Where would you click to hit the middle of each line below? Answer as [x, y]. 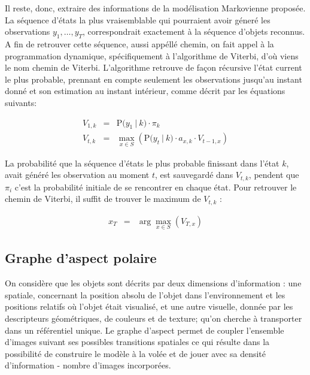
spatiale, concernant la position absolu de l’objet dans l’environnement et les [145, 294]
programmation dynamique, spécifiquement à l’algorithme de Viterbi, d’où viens [152, 55]
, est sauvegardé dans [194, 175]
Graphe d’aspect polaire [81, 258]
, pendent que [274, 175]
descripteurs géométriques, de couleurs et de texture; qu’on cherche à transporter [154, 318]
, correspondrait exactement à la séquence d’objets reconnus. [194, 31]
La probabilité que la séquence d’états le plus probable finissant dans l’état [142, 163]
